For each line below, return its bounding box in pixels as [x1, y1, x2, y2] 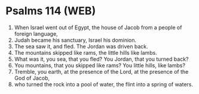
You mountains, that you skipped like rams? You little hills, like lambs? [14, 61, 186, 69]
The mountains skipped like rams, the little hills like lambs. [14, 49, 158, 56]
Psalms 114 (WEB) [5, 4, 96, 18]
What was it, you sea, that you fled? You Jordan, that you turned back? [14, 55, 189, 62]
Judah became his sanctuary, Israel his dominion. [14, 36, 137, 43]
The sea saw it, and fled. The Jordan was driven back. [14, 43, 148, 50]
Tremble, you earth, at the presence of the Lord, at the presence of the [14, 68, 189, 75]
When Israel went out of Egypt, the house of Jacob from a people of [14, 24, 182, 31]
